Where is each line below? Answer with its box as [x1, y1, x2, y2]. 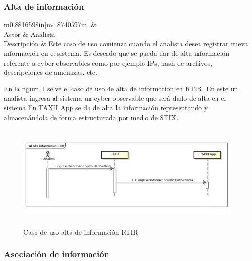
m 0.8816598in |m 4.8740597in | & [4, 19, 96, 30]
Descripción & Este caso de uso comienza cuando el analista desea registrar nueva [4, 38, 248, 49]
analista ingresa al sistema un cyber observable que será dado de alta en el [4, 93, 226, 103]
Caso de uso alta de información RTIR [23, 227, 138, 237]
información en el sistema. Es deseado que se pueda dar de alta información [4, 48, 230, 58]
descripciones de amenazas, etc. [4, 67, 97, 77]
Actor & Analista [4, 29, 55, 39]
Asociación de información [4, 247, 109, 260]
